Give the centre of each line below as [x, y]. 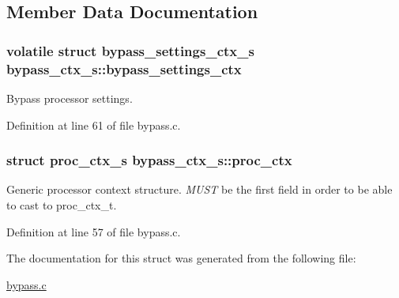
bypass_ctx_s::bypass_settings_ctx [124, 68]
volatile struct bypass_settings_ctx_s [130, 50]
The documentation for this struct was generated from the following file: [181, 258]
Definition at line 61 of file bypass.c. [94, 124]
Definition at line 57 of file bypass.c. [94, 231]
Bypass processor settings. [70, 98]
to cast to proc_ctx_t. [62, 204]
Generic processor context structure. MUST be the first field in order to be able [199, 189]
